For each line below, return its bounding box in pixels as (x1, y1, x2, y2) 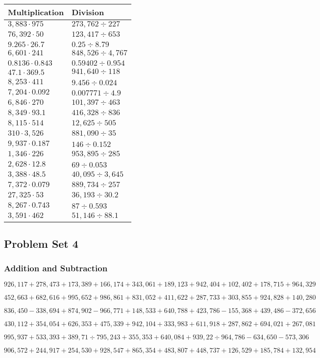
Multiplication (8, 6, 64, 18)
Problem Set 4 (4, 236, 78, 251)
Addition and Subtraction (4, 262, 108, 274)
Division (72, 6, 104, 18)
